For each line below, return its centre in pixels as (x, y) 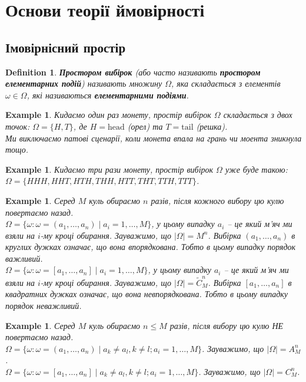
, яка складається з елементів (226, 83)
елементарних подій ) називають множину (84, 83)
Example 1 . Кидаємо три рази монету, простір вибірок (109, 169)
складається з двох (258, 115)
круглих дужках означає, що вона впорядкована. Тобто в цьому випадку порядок (151, 247)
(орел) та (145, 126)
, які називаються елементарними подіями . (108, 95)
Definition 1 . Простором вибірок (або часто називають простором (133, 72)
